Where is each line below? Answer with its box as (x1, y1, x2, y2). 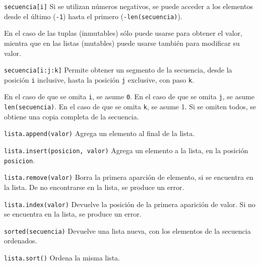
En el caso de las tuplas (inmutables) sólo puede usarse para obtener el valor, (4, 28, 242, 38)
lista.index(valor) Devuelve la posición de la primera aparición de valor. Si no (4, 198, 255, 209)
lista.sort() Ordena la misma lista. (4, 252, 120, 263)
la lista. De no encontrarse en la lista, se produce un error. (4, 181, 184, 192)
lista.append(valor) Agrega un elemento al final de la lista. (4, 128, 195, 139)
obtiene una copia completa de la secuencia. (4, 111, 139, 121)
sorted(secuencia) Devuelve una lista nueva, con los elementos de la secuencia (4, 225, 251, 236)
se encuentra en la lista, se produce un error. (4, 209, 142, 219)
